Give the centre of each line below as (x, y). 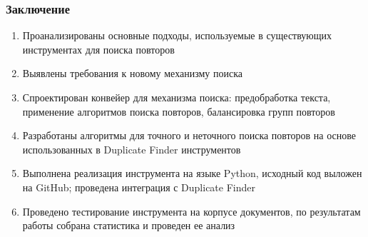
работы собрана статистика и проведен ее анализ (129, 225)
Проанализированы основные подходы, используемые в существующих (177, 35)
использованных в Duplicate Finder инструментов (132, 149)
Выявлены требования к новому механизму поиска (133, 73)
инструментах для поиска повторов (98, 49)
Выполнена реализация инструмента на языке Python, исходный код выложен (192, 173)
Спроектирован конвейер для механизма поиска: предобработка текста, (177, 97)
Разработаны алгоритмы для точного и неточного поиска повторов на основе (189, 135)
